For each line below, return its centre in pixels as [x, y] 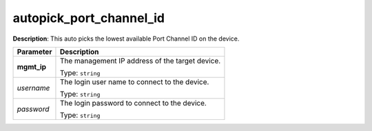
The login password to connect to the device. [133, 103]
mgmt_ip [32, 67]
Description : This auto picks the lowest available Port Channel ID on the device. [126, 39]
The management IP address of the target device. [140, 61]
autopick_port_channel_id [89, 18]
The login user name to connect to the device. [134, 81]
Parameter [34, 52]
